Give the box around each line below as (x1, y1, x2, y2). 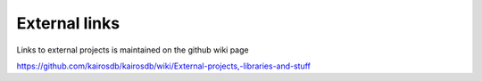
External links (16, 13, 120, 33)
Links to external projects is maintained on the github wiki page (16, 45, 249, 55)
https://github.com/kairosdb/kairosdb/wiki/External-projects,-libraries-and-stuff (16, 61, 312, 71)
